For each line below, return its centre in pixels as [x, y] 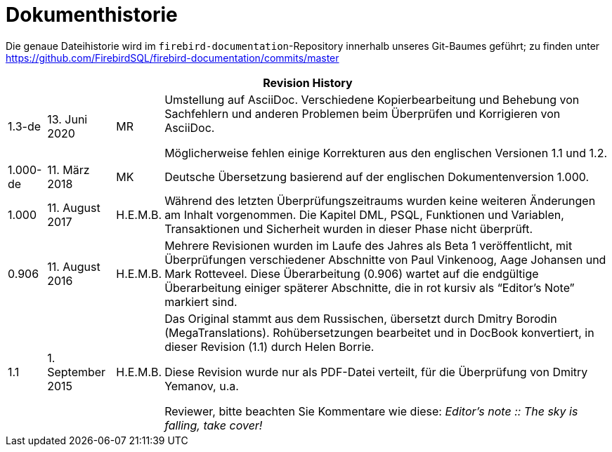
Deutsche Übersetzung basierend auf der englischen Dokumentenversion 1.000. [377, 177]
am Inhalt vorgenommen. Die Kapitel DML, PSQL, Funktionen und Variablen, [364, 214]
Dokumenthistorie [92, 15]
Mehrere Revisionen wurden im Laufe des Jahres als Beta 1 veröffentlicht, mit [369, 245]
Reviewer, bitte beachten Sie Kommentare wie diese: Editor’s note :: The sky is [371, 411]
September [77, 372]
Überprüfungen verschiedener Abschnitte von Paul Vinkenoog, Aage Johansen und [385, 259]
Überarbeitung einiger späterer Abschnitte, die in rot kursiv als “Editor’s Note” [370, 287]
